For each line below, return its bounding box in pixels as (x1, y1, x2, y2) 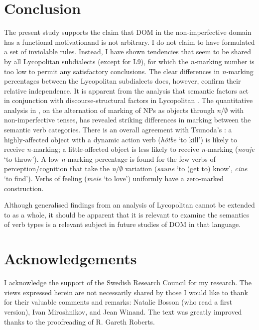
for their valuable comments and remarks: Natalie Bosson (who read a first (4, 297, 233, 307)
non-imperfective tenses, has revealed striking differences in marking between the (4, 114, 251, 125)
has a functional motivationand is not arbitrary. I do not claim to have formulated (4, 36, 255, 47)
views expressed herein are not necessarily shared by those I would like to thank (4, 287, 248, 297)
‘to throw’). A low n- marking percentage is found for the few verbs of (4, 153, 216, 164)
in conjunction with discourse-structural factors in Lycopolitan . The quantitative (4, 95, 253, 106)
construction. (4, 183, 44, 193)
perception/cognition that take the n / (4, 163, 120, 174)
